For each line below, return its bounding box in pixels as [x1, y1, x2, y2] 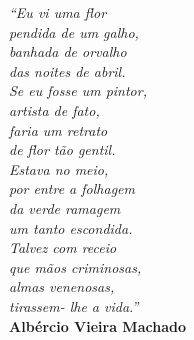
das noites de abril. [9, 60, 126, 81]
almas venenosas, [9, 276, 115, 297]
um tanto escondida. [9, 217, 133, 238]
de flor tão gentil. [9, 139, 116, 160]
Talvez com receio [9, 237, 117, 258]
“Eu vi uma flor [9, 2, 107, 22]
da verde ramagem [9, 197, 121, 218]
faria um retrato [9, 119, 108, 140]
